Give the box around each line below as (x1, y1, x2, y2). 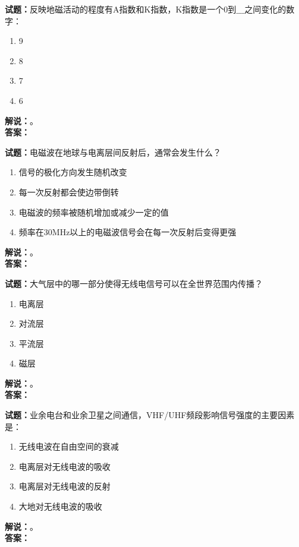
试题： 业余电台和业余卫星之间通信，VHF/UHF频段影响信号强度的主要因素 (5, 409, 295, 421)
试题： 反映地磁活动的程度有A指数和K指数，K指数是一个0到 (5, 3, 237, 15)
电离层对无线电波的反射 (18, 480, 111, 492)
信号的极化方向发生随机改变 (18, 166, 127, 178)
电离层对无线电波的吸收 (18, 460, 111, 472)
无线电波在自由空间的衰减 (18, 440, 119, 453)
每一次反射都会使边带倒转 (18, 185, 119, 198)
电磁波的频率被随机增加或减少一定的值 (18, 205, 169, 218)
